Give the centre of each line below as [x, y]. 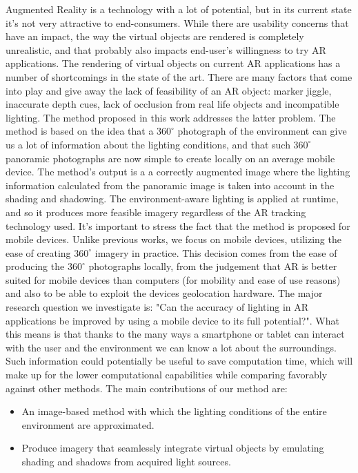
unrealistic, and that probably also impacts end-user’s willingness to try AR [166, 49]
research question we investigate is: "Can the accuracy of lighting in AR [157, 307]
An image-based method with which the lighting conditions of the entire [174, 411]
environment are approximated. [88, 424]
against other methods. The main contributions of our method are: [147, 388]
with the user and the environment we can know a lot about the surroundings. [171, 347]
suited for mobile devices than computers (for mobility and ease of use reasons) [173, 279]
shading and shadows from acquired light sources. [126, 461]
